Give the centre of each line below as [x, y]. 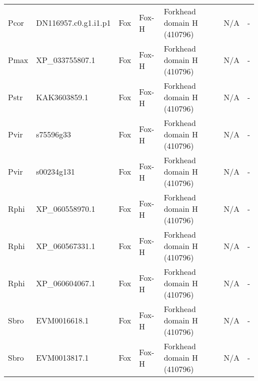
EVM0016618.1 [62, 320]
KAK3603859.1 [62, 97]
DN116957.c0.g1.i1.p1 [73, 23]
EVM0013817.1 [62, 357]
